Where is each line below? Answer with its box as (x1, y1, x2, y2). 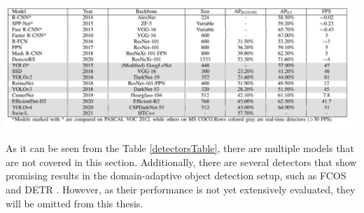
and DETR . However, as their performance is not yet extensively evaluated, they (6, 182, 356, 197)
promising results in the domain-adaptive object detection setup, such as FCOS (6, 168, 346, 183)
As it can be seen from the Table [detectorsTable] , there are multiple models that (6, 141, 354, 156)
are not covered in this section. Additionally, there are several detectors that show (6, 154, 357, 169)
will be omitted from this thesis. (6, 195, 143, 210)
